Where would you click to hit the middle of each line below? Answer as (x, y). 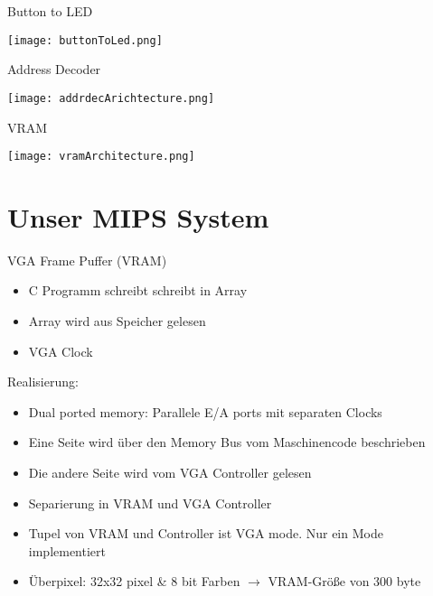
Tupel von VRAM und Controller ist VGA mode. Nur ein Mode (206, 533)
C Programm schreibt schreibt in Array (138, 290)
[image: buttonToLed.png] (85, 40)
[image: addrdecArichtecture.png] (111, 98)
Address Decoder (54, 69)
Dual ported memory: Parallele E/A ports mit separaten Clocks (205, 411)
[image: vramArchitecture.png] (101, 157)
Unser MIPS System (138, 216)
